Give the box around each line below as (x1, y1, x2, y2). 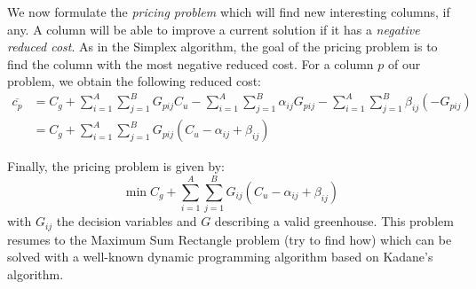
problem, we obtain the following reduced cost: (7, 72, 261, 90)
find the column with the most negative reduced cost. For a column (7, 54, 374, 73)
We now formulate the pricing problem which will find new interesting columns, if (7, 3, 450, 20)
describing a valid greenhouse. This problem (214, 212, 454, 230)
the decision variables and (56, 212, 197, 230)
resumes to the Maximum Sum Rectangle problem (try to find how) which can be (7, 230, 452, 248)
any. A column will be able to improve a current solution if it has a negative (7, 20, 420, 38)
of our (388, 54, 421, 73)
